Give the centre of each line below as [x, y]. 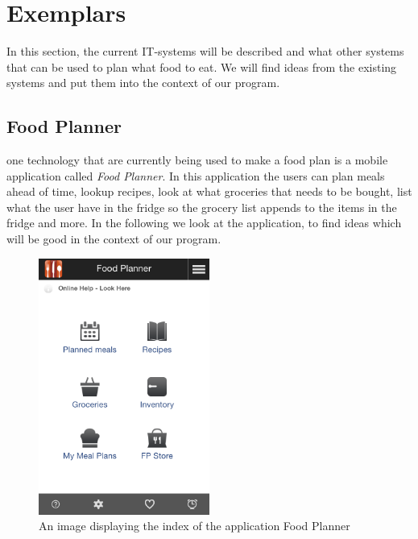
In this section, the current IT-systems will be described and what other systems [205, 51]
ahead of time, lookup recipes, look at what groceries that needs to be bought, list [209, 191]
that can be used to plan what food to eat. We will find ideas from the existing [202, 66]
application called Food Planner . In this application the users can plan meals [196, 175]
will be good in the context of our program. [114, 239]
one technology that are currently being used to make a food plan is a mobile [197, 160]
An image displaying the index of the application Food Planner [195, 526]
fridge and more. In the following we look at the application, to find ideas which [204, 223]
